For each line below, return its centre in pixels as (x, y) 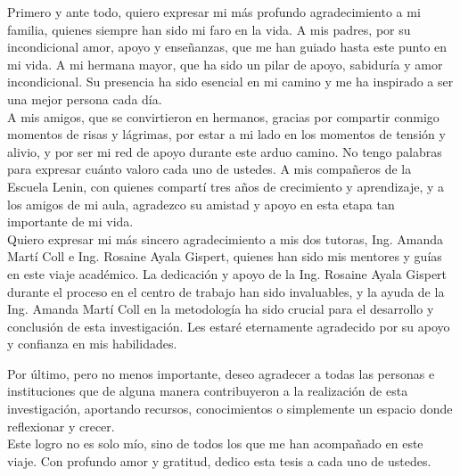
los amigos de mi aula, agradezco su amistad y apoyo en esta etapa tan (201, 204)
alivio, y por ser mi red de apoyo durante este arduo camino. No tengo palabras (225, 151)
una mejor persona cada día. (85, 98)
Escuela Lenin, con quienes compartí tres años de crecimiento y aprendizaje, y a (226, 186)
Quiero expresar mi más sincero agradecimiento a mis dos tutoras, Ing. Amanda (226, 238)
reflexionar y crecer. (61, 426)
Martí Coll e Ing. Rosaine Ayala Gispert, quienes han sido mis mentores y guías (225, 256)
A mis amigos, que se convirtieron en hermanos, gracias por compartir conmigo (223, 116)
